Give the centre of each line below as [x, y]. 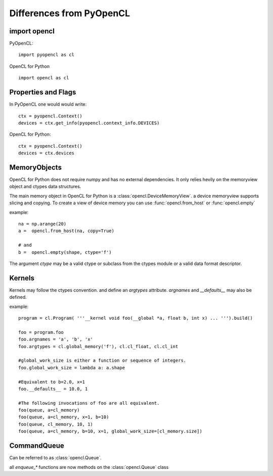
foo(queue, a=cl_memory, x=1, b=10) [64, 417]
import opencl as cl [44, 78]
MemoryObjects [35, 167]
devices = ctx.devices [47, 153]
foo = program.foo [41, 332]
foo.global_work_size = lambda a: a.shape [72, 367]
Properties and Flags [43, 92]
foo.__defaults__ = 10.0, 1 [53, 389]
